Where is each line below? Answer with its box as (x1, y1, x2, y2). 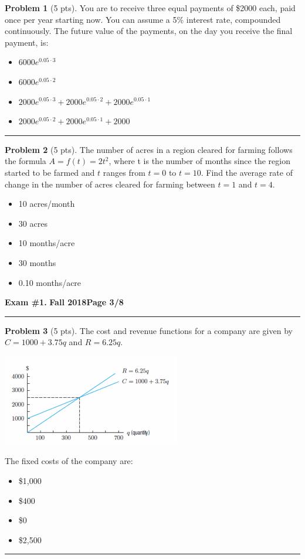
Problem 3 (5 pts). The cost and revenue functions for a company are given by (5, 324, 293, 336)
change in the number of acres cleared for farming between (5, 178, 215, 190)
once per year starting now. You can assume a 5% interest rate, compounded (5, 13, 281, 25)
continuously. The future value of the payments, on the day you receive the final (5, 25, 293, 37)
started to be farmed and (5, 166, 95, 178)
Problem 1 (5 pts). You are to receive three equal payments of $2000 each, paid (5, 2, 296, 13)
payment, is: (5, 36, 49, 48)
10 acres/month (18, 197, 75, 210)
